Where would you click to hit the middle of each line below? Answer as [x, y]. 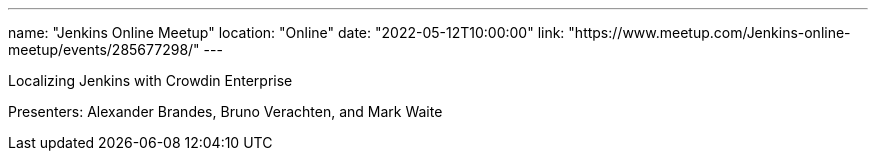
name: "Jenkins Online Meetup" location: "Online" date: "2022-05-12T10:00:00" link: [286, 32]
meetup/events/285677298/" [104, 49]
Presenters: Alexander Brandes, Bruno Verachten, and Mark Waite [225, 111]
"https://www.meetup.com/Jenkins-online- [709, 32]
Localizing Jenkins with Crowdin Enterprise [150, 80]
